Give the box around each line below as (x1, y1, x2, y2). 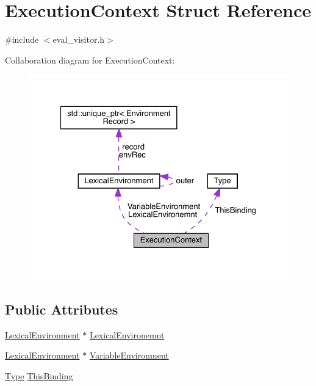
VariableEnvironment (89, 349, 169, 362)
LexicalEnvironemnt (89, 328, 165, 341)
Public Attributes (5, 300, 118, 318)
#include (5, 33, 39, 46)
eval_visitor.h (52, 33, 105, 46)
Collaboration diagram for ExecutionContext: (5, 53, 175, 66)
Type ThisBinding (5, 370, 73, 382)
